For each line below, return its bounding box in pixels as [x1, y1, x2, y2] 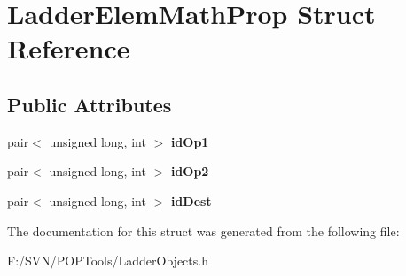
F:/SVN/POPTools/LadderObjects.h [7, 251, 208, 270]
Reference [7, 30, 130, 66]
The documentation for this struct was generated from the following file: [7, 221, 400, 240]
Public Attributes [7, 90, 172, 118]
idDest [170, 191, 212, 210]
